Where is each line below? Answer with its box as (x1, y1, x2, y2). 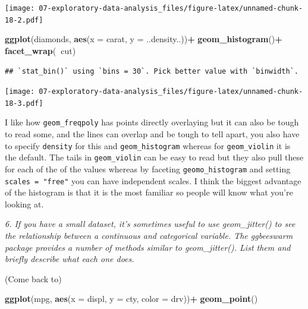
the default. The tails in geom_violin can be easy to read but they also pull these (5, 151, 304, 163)
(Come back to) (5, 272, 62, 285)
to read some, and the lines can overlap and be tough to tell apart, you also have (5, 128, 300, 140)
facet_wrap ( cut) (5, 44, 76, 56)
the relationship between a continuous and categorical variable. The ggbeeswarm (5, 229, 293, 242)
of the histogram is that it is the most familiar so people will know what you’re (5, 186, 293, 198)
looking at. (5, 197, 44, 210)
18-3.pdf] (5, 99, 43, 108)
